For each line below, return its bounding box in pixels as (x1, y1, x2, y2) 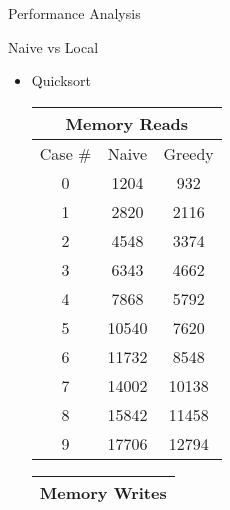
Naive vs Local (8, 36, 99, 57)
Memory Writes (39, 480, 167, 504)
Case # (39, 141, 92, 165)
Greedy (163, 141, 214, 165)
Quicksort (31, 70, 92, 91)
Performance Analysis (8, 3, 141, 23)
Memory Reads (65, 111, 189, 135)
